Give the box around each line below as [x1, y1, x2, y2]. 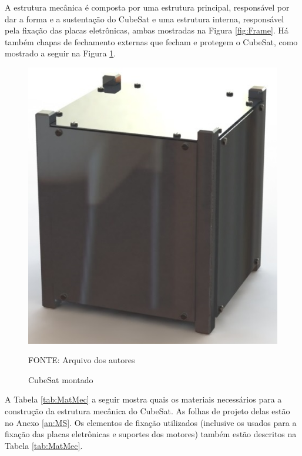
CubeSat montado [28, 373, 93, 385]
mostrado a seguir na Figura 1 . [5, 47, 116, 59]
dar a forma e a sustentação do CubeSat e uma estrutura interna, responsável [5, 12, 284, 25]
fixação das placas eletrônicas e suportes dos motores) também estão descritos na [5, 428, 297, 440]
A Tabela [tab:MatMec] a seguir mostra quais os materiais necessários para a [5, 393, 282, 405]
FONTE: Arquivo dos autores [28, 354, 135, 366]
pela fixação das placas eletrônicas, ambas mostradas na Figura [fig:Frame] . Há [5, 24, 288, 36]
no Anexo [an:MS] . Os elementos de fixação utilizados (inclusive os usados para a [5, 416, 297, 428]
